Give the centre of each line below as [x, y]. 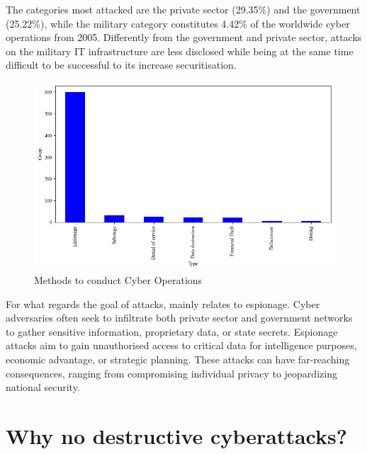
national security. [43, 387]
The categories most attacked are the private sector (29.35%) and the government [183, 9]
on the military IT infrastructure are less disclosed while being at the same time [180, 51]
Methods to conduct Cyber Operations [118, 280]
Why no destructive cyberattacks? [176, 435]
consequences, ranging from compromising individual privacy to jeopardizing [171, 373]
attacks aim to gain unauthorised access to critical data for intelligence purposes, [181, 345]
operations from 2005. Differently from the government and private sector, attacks [184, 37]
